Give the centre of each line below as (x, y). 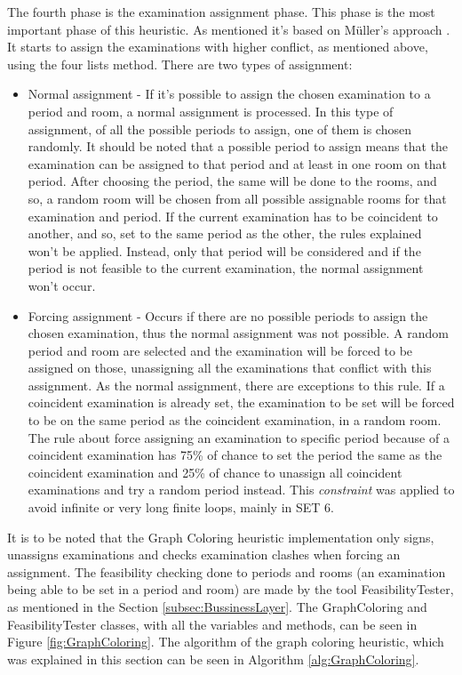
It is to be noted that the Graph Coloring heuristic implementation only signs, (221, 537)
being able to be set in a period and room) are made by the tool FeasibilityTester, (231, 589)
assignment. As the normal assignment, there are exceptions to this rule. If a (236, 385)
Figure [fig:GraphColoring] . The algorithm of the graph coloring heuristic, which (226, 642)
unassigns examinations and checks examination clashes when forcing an (204, 554)
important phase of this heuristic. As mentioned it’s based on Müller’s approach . (229, 29)
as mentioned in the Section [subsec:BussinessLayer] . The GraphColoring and (217, 607)
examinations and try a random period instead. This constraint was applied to (241, 490)
